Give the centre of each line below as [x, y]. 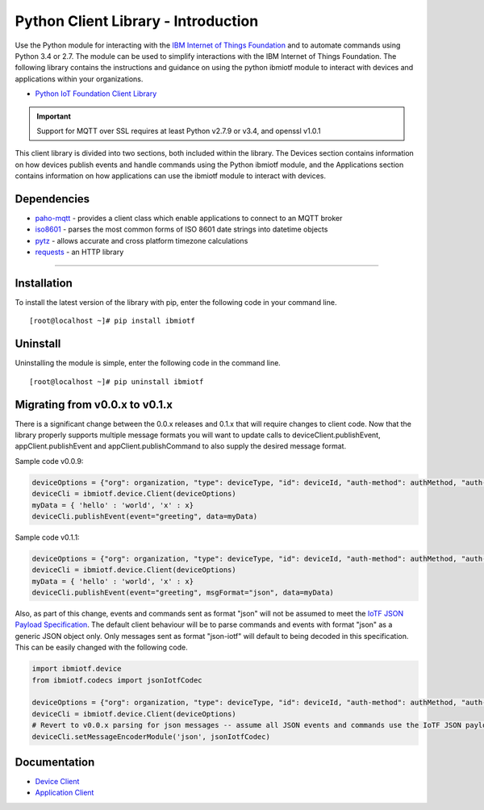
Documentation [55, 762]
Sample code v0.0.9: [49, 461]
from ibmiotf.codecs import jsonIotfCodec [117, 680]
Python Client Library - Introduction [137, 21]
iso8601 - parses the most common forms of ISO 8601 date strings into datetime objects [181, 229]
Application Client [65, 793]
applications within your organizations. [79, 79]
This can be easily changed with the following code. [102, 647]
